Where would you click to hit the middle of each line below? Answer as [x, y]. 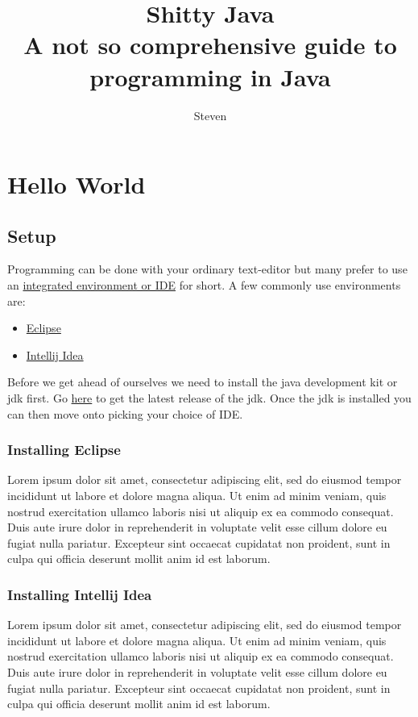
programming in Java [210, 76]
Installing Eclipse [64, 450]
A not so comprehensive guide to [210, 45]
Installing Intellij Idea [80, 594]
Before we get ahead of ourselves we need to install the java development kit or [203, 382]
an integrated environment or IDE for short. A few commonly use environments [204, 285]
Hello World [77, 184]
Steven [210, 115]
